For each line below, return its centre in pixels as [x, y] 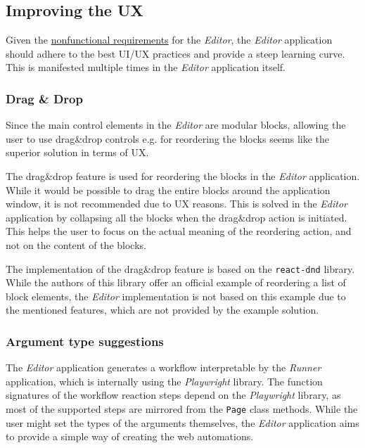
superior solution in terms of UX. [77, 152]
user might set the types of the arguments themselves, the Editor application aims [182, 422]
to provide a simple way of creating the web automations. [130, 436]
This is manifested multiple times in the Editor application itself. [146, 67]
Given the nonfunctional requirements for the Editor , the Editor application [169, 40]
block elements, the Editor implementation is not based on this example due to [176, 296]
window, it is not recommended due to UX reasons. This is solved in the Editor [177, 204]
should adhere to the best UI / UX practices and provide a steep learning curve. [175, 53]
